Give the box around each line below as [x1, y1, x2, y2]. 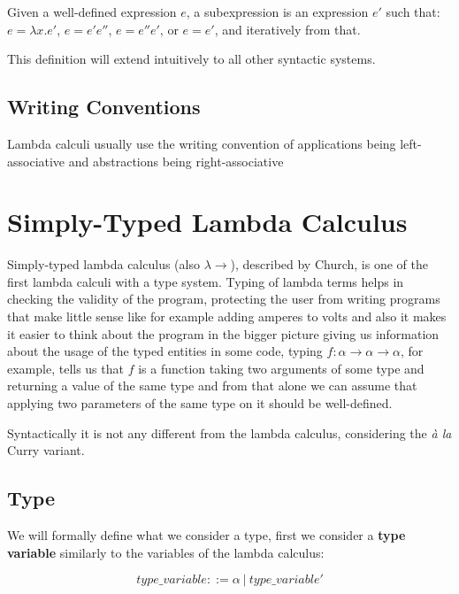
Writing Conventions [7, 93, 201, 120]
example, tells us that [7, 359, 124, 377]
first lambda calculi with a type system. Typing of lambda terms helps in [7, 272, 404, 290]
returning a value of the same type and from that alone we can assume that [7, 376, 417, 395]
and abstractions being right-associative [68, 151, 284, 170]
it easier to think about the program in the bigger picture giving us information [7, 324, 440, 343]
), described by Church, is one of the [230, 255, 428, 274]
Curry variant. [7, 441, 85, 459]
